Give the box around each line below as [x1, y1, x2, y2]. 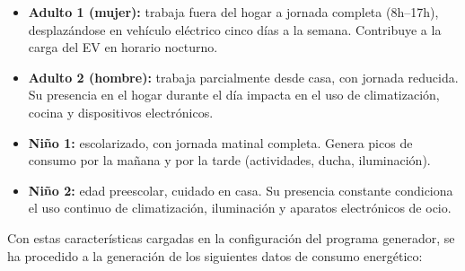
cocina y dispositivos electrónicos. [28, 102, 214, 121]
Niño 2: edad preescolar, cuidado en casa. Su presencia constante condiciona [28, 180, 453, 199]
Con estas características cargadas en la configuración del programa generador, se [7, 228, 455, 247]
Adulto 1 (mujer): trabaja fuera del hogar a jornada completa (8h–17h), [28, 3, 439, 21]
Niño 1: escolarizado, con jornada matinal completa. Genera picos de [28, 133, 413, 152]
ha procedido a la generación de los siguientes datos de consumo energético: [7, 246, 423, 265]
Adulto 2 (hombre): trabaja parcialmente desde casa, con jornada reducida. [28, 67, 459, 86]
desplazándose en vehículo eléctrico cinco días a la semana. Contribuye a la [28, 20, 442, 39]
